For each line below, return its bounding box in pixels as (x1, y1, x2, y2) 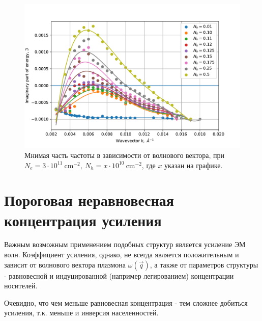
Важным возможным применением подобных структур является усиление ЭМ (4, 239, 246, 250)
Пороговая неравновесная (4, 190, 174, 210)
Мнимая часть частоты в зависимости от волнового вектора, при (24, 149, 225, 160)
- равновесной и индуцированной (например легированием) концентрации (4, 270, 234, 281)
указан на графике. (164, 159, 223, 170)
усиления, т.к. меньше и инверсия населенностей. (4, 307, 159, 318)
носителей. (4, 280, 38, 291)
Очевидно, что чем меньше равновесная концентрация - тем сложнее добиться (4, 297, 248, 308)
